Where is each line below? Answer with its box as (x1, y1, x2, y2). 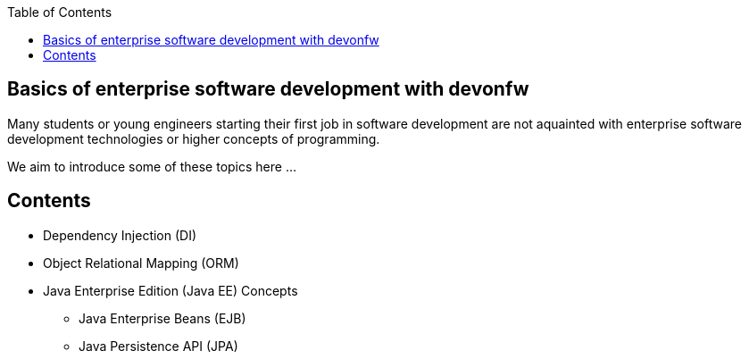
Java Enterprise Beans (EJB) (79, 310, 246, 326)
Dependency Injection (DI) (43, 227, 197, 243)
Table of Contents (7, 4, 112, 20)
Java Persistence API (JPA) (79, 338, 238, 354)
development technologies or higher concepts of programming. (7, 130, 380, 146)
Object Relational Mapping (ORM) (43, 255, 239, 271)
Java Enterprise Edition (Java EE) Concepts (43, 282, 298, 298)
